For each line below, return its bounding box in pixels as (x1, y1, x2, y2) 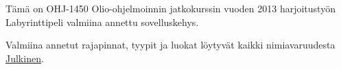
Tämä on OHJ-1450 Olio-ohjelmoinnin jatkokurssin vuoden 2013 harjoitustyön (5, 1, 336, 15)
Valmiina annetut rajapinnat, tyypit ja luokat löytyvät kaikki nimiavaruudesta (5, 38, 336, 52)
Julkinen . (5, 51, 44, 65)
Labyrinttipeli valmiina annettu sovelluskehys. (5, 14, 199, 29)
